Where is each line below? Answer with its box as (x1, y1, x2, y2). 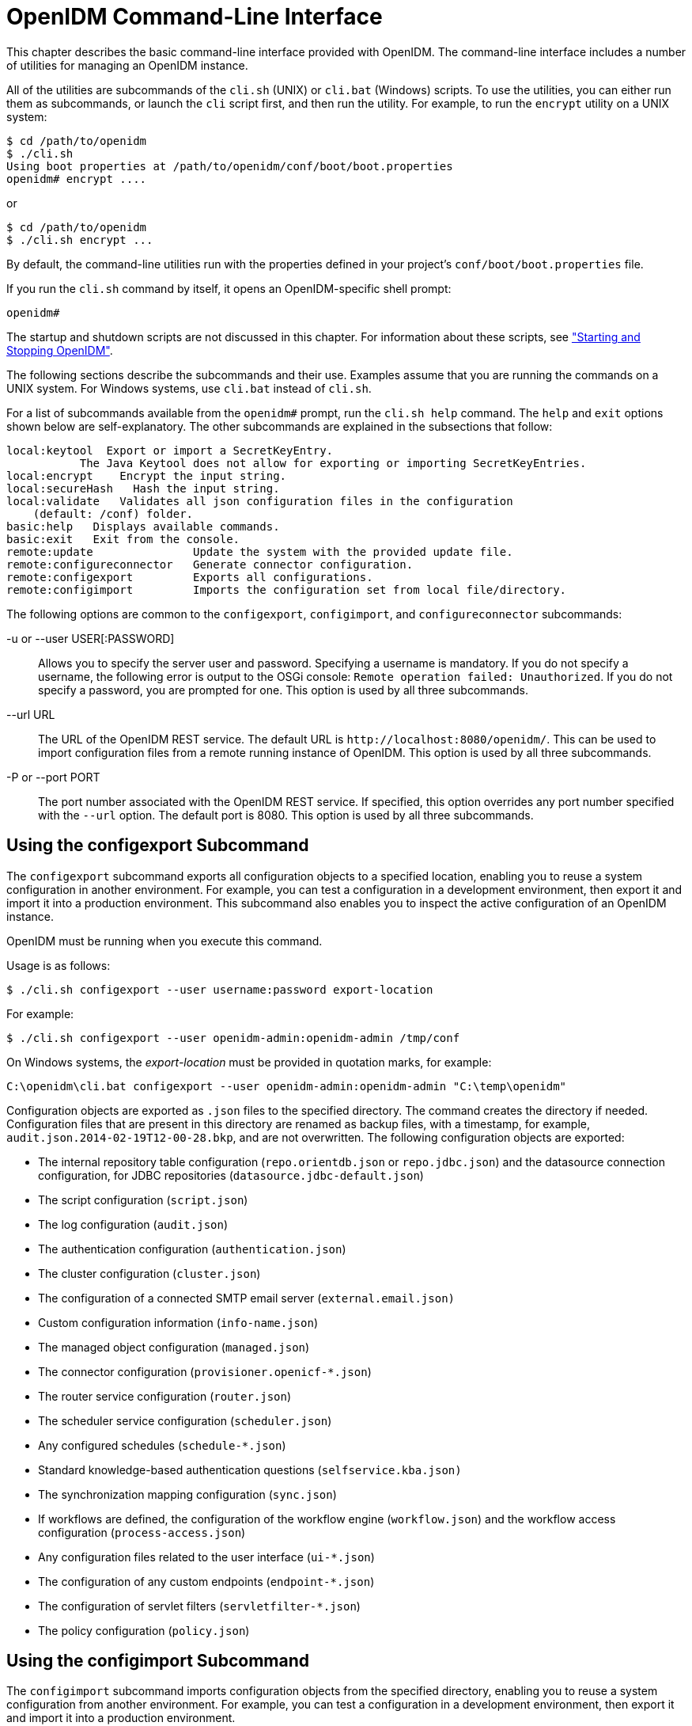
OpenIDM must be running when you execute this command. (6, 933, 323, 948)
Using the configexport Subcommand (6, 835, 309, 856)
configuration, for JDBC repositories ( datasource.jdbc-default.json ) (38, 1168, 424, 1182)
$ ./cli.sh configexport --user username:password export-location (6, 983, 433, 996)
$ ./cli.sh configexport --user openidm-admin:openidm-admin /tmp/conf (6, 1031, 460, 1044)
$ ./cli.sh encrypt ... (6, 233, 153, 246)
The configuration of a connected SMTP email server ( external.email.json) (38, 1291, 455, 1305)
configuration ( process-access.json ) (38, 1525, 246, 1539)
